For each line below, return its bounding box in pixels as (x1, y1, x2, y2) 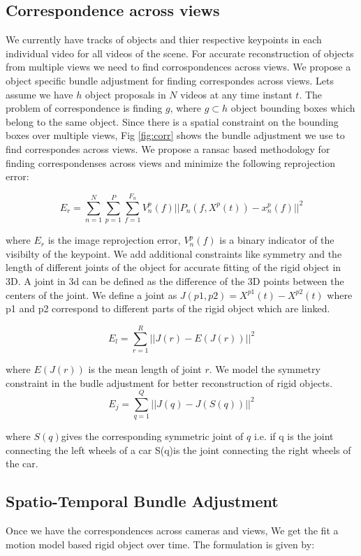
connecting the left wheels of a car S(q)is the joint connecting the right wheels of (6, 442, 351, 457)
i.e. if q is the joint (253, 429, 334, 444)
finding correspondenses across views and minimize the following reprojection (6, 155, 335, 170)
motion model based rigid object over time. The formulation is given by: (6, 536, 315, 551)
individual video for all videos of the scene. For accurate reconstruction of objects (6, 45, 354, 60)
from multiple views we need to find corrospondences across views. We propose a (6, 59, 351, 74)
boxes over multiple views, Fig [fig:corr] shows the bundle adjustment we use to (6, 128, 345, 142)
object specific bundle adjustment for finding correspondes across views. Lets (6, 73, 334, 87)
